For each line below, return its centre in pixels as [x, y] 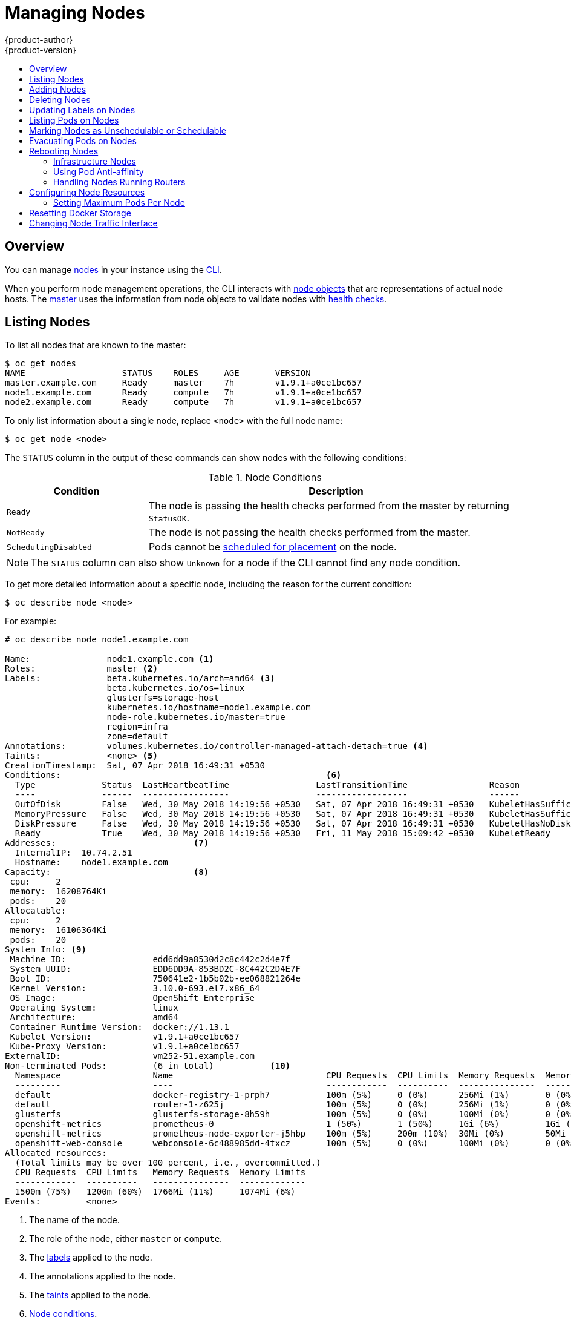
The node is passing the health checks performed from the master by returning [329, 506]
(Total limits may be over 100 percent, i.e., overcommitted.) [168, 1163]
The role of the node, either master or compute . [126, 1239]
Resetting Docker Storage [80, 213]
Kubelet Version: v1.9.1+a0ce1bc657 [125, 1037]
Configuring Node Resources [87, 192]
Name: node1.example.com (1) [109, 659]
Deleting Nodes [60, 99]
